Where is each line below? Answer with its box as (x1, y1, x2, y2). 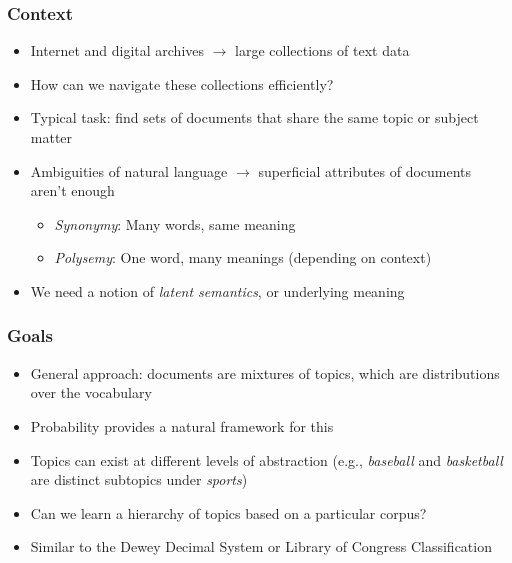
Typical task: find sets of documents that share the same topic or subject (30, 107, 479, 128)
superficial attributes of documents (258, 160, 472, 181)
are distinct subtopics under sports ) (30, 469, 248, 490)
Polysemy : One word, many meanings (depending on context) (54, 247, 432, 268)
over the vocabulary (30, 382, 152, 403)
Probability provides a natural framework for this (30, 415, 334, 436)
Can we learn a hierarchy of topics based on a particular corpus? (30, 502, 427, 523)
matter (30, 127, 73, 147)
